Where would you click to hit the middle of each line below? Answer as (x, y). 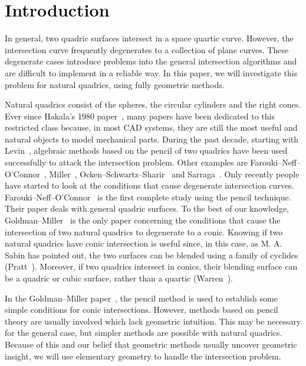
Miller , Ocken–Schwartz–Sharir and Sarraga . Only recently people (174, 174)
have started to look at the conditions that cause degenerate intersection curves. (149, 185)
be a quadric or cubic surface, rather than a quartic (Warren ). (119, 278)
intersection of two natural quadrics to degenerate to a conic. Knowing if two (144, 231)
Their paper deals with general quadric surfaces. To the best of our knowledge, (147, 208)
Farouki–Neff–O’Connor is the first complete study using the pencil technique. (148, 197)
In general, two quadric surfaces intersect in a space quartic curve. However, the (149, 38)
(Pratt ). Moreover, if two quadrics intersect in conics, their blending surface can (151, 266)
